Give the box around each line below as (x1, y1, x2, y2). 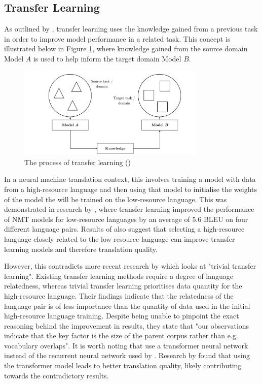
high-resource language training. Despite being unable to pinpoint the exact (4, 310, 239, 321)
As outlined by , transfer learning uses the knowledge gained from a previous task (4, 23, 258, 34)
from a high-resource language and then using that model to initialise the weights (4, 183, 257, 194)
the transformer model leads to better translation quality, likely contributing (4, 360, 242, 371)
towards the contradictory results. (4, 370, 109, 380)
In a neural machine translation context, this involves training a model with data (4, 174, 256, 184)
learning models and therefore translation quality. (4, 243, 158, 254)
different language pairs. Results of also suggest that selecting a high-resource (4, 223, 245, 234)
